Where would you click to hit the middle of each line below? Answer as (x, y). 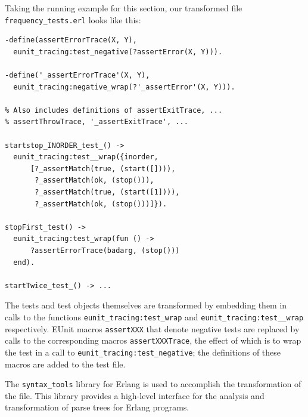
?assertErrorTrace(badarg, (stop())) (105, 250)
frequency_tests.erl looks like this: (73, 19)
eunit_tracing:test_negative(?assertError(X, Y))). (118, 52)
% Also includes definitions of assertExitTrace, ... (114, 110)
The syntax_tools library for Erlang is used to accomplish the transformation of (153, 384)
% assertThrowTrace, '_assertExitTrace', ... (97, 122)
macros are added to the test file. (65, 364)
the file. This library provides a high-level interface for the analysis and (135, 395)
